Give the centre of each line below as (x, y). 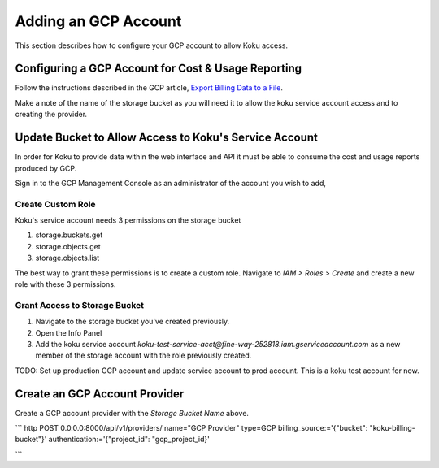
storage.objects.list (67, 258)
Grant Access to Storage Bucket (79, 305)
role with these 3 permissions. (65, 284)
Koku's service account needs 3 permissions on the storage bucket (128, 220)
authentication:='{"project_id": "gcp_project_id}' (129, 440)
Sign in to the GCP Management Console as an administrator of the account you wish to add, (171, 183)
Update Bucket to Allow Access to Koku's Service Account (167, 138)
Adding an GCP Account (98, 21)
